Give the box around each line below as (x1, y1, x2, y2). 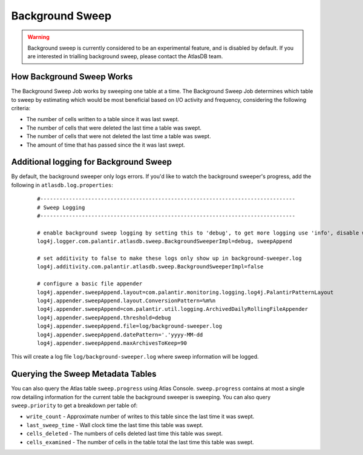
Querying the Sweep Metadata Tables (11, 369, 157, 379)
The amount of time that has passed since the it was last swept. (26, 141, 186, 148)
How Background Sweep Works (11, 71, 133, 82)
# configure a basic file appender (37, 281, 143, 287)
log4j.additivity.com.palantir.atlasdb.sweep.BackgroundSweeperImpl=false (37, 264, 264, 270)
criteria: (11, 105, 31, 112)
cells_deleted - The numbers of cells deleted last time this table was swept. (26, 430, 223, 437)
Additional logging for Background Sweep (11, 157, 172, 167)
